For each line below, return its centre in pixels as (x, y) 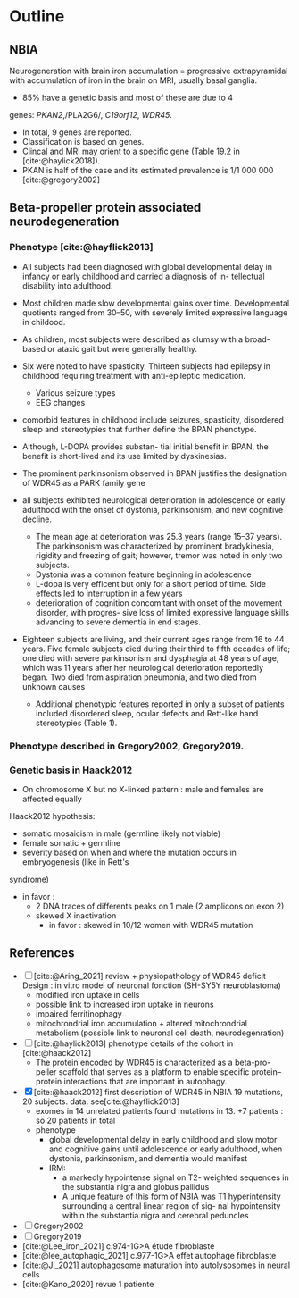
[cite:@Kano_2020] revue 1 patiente (88, 1284)
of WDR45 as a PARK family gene (83, 482)
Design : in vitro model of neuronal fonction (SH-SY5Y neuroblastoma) (151, 985)
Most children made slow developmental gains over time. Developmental (156, 303)
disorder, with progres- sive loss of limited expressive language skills (162, 612)
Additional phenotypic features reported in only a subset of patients (160, 704)
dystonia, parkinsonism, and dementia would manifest (148, 1158)
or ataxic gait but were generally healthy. (123, 348)
